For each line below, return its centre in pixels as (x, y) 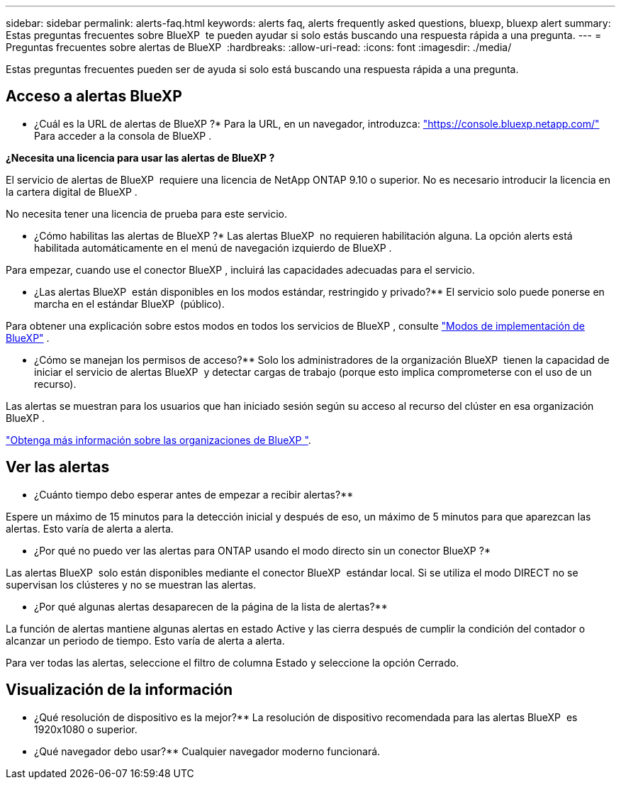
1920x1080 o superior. (86, 729)
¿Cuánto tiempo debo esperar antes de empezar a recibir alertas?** (194, 494)
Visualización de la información (119, 690)
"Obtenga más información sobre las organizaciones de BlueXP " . (158, 440)
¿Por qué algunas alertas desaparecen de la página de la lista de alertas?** (211, 606)
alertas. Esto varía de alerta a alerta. (90, 528)
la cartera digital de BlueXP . (72, 191)
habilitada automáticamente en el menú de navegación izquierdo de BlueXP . (213, 247)
